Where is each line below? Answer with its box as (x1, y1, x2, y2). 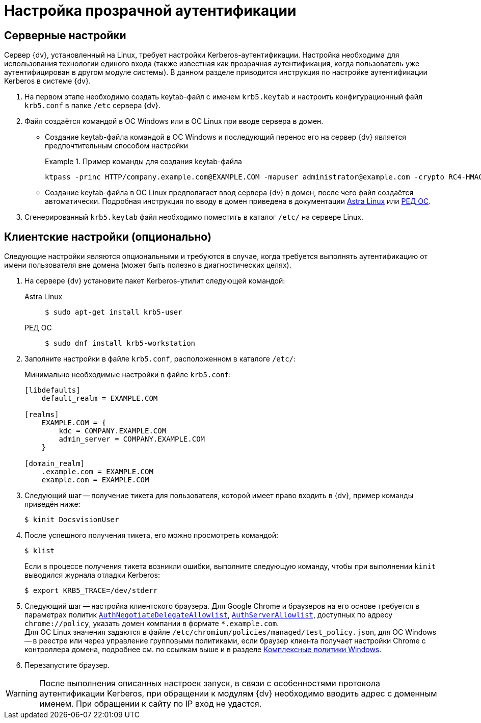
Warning (6, 688, 38, 699)
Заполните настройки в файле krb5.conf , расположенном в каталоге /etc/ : (24, 354, 296, 364)
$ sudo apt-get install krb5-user (45, 308, 182, 317)
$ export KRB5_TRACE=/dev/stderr (24, 586, 158, 595)
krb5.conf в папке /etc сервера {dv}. (24, 101, 161, 110)
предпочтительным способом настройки (45, 141, 189, 150)
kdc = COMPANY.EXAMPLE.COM (59, 427, 167, 435)
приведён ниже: (24, 500, 81, 509)
